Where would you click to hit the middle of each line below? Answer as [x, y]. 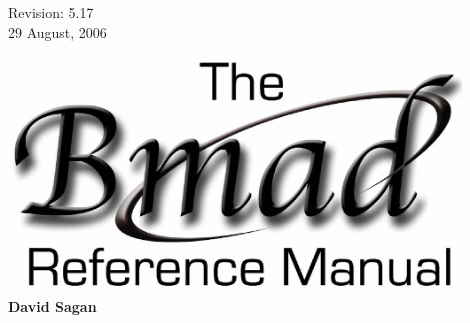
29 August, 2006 [57, 31]
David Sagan [52, 305]
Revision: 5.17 [51, 12]
